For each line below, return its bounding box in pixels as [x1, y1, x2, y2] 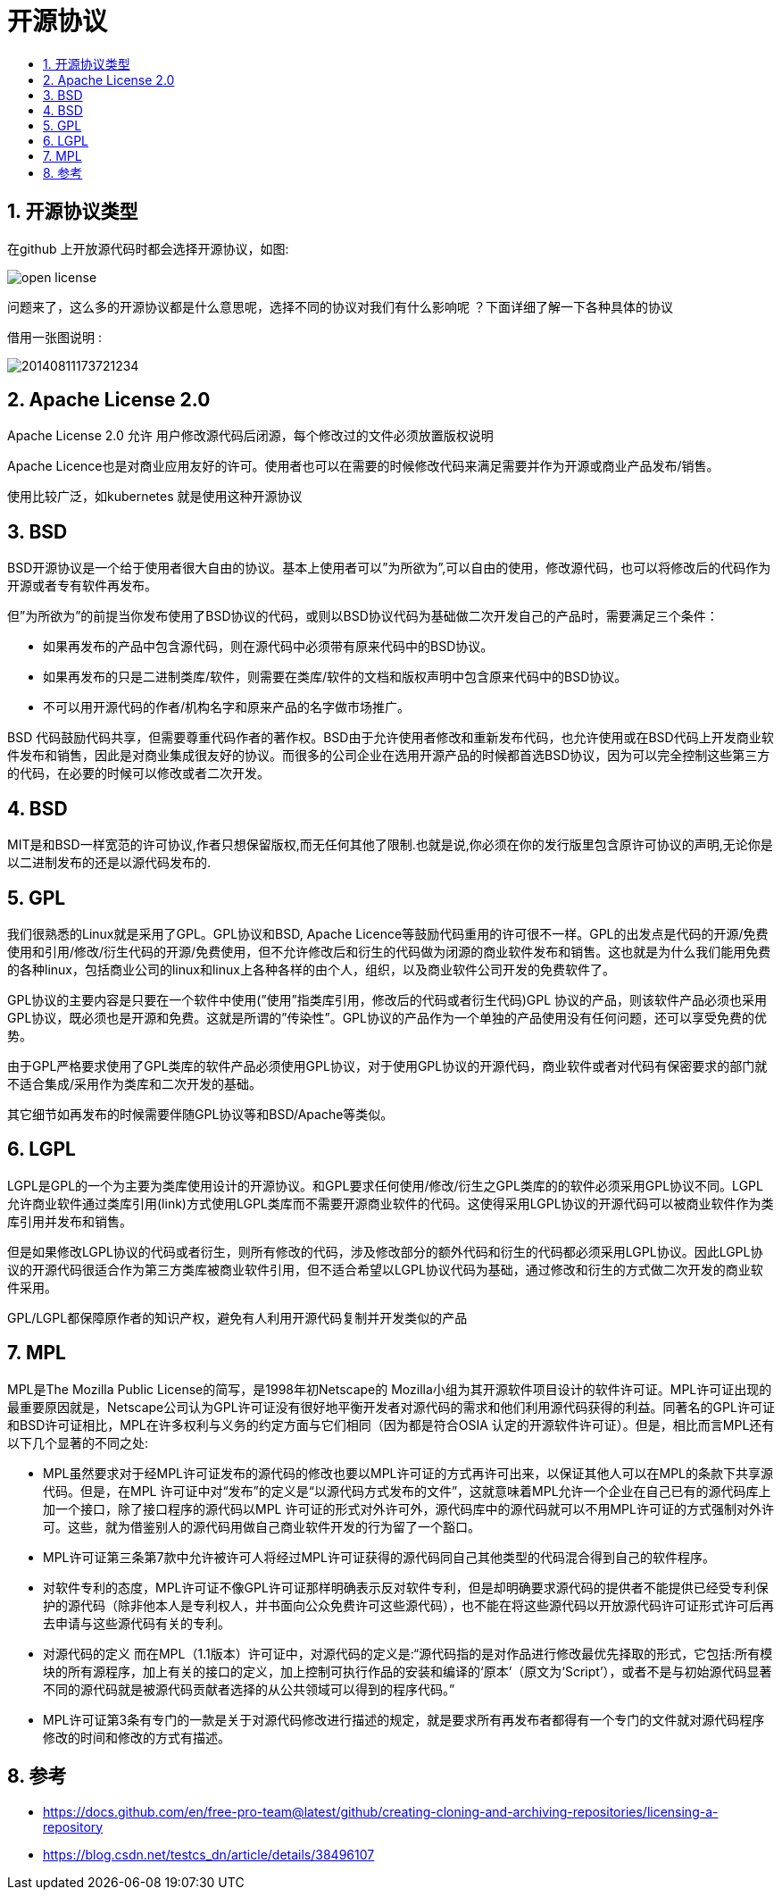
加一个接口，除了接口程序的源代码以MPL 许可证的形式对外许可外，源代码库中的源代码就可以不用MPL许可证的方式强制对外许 [43, 1500, 774, 1517]
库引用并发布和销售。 [7, 1213, 132, 1229]
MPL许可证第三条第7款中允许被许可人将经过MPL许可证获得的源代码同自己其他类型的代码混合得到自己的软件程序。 [43, 1549, 715, 1565]
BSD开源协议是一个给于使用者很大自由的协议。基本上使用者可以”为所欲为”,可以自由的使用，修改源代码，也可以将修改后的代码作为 [7, 560, 771, 576]
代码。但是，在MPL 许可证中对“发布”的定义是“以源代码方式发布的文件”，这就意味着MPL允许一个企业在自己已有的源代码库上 [43, 1483, 771, 1499]
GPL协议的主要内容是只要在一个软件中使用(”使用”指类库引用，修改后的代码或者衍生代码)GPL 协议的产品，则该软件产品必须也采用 [7, 991, 768, 1007]
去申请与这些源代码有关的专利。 [43, 1615, 230, 1631]
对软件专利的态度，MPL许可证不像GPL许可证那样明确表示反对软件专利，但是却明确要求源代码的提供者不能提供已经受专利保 [43, 1579, 769, 1595]
